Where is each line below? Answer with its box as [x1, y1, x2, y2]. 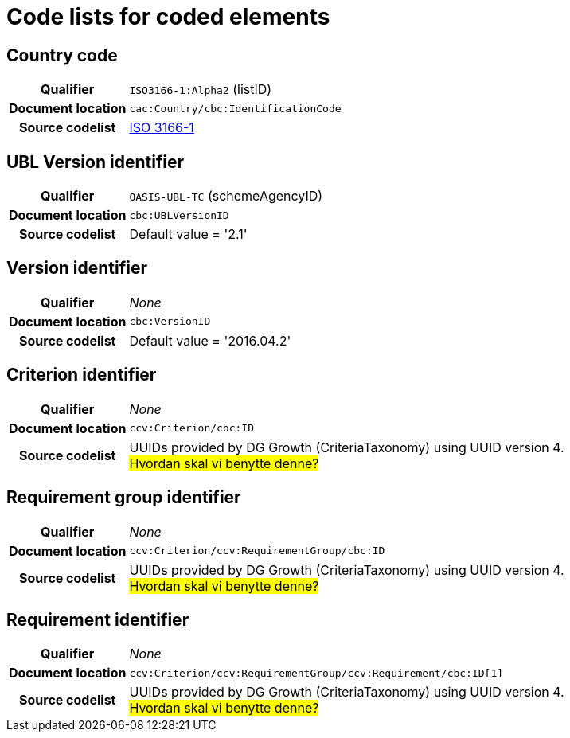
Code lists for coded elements [6, 3, 330, 30]
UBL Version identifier [6, 151, 185, 172]
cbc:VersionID [129, 315, 211, 328]
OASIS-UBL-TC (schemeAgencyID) [129, 188, 323, 205]
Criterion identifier [6, 365, 157, 385]
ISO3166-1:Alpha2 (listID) [129, 81, 272, 98]
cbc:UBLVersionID [129, 209, 229, 221]
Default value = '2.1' [129, 226, 248, 243]
